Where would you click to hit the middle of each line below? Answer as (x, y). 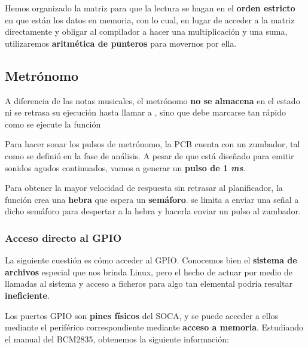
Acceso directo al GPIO (63, 237)
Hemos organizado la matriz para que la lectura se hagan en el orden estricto (150, 8)
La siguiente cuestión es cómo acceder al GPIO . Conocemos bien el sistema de (151, 260)
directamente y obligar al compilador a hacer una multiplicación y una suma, (146, 31)
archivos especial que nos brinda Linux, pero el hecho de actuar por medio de (149, 271)
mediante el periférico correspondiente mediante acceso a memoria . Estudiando (154, 327)
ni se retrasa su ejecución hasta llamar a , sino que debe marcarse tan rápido (146, 112)
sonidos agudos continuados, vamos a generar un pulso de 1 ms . (125, 167)
